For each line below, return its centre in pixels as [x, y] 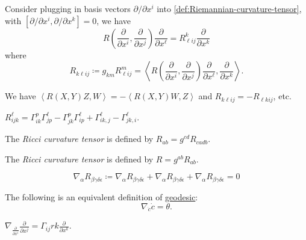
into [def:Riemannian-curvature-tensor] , [229, 8]
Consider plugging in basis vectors [68, 8]
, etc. [282, 96]
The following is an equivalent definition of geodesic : [101, 196]
